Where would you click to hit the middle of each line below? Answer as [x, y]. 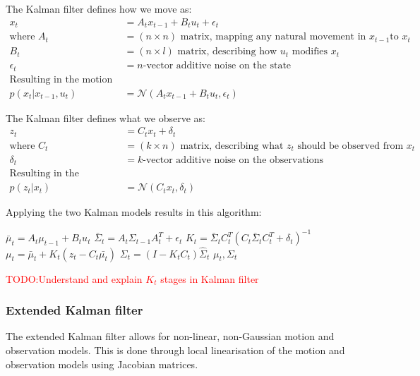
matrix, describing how [227, 52]
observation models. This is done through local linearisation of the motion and [175, 350]
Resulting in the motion [61, 79]
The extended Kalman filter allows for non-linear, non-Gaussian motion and [170, 336]
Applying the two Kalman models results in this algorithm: [134, 212]
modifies [310, 52]
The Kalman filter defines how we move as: [99, 8]
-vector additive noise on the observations [233, 160]
